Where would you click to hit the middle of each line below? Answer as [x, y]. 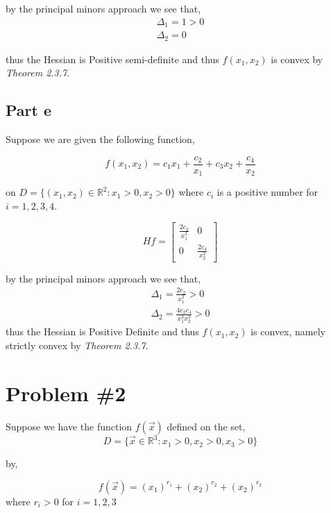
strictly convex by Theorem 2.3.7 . [77, 345]
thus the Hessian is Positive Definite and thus [102, 331]
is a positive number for [268, 192]
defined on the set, [206, 426]
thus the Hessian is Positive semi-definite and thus [112, 59]
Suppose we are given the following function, [100, 138]
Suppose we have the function [69, 426]
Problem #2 [66, 393]
